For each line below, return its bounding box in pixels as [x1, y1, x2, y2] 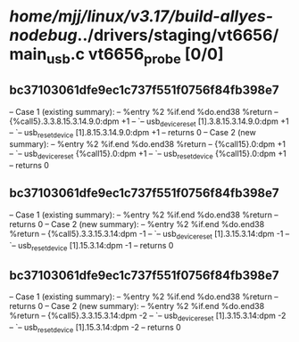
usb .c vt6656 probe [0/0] [46, 45, 224, 68]
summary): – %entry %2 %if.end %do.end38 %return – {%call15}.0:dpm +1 [9, 139, 286, 150]
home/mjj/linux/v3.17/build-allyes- [9, 6, 274, 27]
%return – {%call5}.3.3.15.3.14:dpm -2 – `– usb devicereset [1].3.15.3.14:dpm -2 [9, 310, 287, 322]
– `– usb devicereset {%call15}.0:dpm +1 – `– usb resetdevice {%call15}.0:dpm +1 [9, 149, 287, 161]
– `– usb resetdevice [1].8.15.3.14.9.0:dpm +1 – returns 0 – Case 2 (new [9, 127, 256, 140]
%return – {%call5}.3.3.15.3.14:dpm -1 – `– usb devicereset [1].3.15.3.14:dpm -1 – [9, 228, 290, 241]
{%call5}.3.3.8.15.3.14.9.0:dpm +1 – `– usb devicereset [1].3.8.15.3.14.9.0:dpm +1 [9, 116, 289, 128]
